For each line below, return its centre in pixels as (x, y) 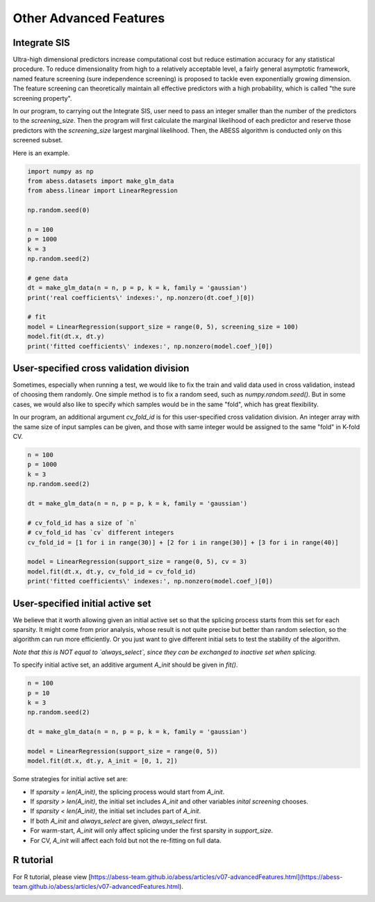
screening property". (42, 98)
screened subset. (38, 140)
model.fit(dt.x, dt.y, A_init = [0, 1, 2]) (103, 761)
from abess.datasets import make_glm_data (101, 181)
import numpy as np (60, 171)
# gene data (48, 278)
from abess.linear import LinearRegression (103, 191)
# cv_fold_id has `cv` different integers (101, 533)
